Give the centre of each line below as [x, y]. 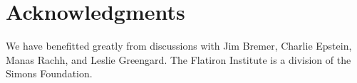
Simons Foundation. [49, 73]
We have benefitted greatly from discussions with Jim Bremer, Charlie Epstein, [179, 46]
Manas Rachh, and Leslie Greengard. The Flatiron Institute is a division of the [178, 59]
